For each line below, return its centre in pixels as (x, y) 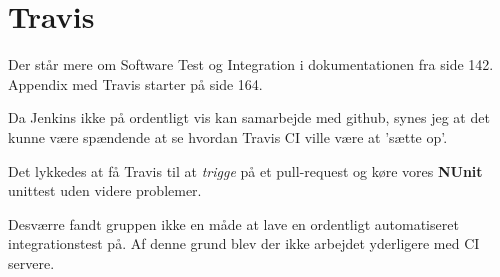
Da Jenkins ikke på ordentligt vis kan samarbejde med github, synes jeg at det (249, 117)
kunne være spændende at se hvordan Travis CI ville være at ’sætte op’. (228, 136)
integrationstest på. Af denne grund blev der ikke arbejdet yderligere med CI (244, 243)
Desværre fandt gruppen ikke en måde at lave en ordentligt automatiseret (233, 223)
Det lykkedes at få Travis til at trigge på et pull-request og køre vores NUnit (245, 170)
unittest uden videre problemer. (105, 190)
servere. (31, 262)
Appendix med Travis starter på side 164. (135, 83)
